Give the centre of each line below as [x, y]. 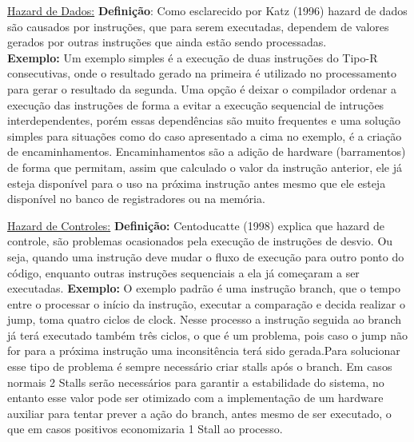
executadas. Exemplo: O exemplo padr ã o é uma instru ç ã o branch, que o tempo [204, 288]
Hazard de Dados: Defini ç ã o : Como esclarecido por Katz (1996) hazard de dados [207, 10]
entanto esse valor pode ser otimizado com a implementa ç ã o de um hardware [195, 398]
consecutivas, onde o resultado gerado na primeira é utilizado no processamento [202, 73]
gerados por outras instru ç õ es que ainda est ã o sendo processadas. [167, 42]
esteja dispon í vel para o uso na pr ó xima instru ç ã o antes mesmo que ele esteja [197, 183]
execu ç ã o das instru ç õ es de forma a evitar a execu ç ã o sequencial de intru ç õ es [196, 104]
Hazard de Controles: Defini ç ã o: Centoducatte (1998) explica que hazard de [196, 225]
